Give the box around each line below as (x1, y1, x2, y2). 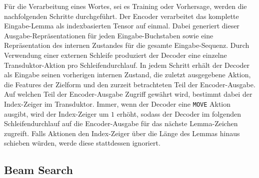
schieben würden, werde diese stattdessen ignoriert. (4, 138, 160, 148)
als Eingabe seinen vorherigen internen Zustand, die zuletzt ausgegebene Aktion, (4, 69, 251, 80)
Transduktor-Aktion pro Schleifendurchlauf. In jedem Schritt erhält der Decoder (4, 59, 250, 70)
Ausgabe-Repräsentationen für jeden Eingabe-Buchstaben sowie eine (4, 30, 213, 40)
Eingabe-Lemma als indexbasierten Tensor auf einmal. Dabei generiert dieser (4, 20, 239, 31)
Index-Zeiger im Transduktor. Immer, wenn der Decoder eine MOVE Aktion (4, 98, 231, 109)
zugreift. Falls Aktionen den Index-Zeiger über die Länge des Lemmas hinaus (4, 128, 240, 138)
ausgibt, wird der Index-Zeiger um (4, 108, 109, 119)
